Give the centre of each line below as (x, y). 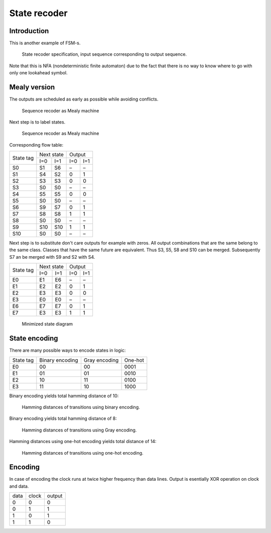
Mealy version (32, 87)
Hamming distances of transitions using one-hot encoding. (83, 453)
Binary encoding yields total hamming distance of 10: (64, 396)
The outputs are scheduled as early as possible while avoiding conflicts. (84, 99)
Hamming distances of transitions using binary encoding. (81, 407)
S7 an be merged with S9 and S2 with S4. (52, 257)
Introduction (29, 31)
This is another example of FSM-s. (45, 43)
